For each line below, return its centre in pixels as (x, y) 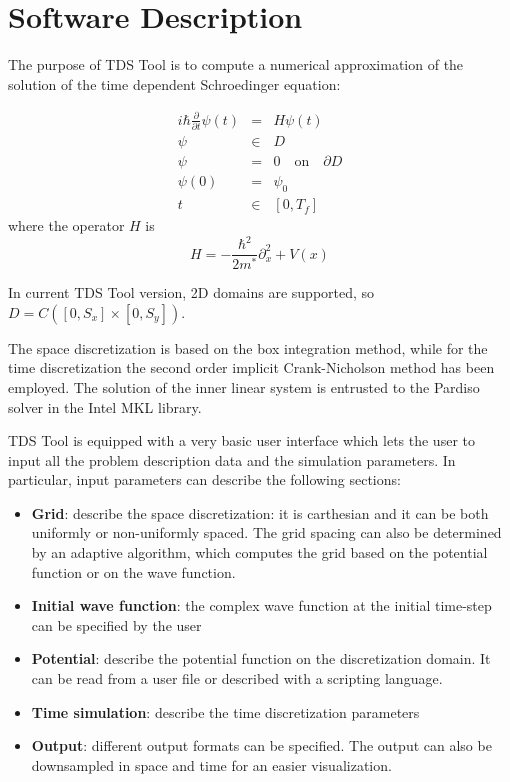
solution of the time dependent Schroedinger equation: (174, 83)
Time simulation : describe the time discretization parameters (225, 711)
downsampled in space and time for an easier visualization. (211, 764)
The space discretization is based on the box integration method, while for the (248, 347)
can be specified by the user (116, 624)
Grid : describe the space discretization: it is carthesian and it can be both (260, 512)
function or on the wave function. (133, 571)
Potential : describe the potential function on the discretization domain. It (261, 658)
